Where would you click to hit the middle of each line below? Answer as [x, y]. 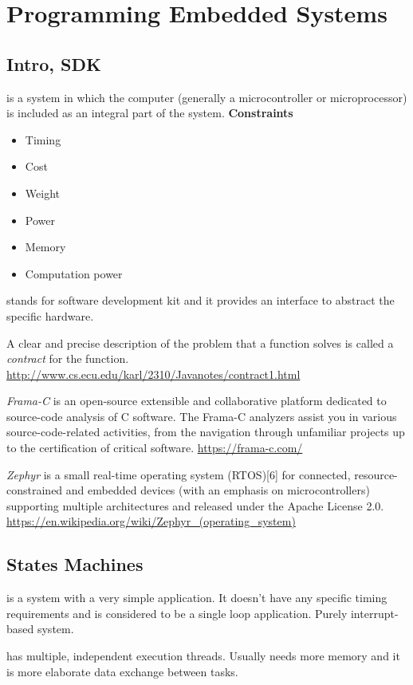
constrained [35, 490]
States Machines [75, 564]
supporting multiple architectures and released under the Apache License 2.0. [195, 505]
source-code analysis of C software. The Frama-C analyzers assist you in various [202, 416]
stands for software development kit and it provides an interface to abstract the [201, 300]
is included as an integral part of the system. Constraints [150, 113]
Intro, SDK [54, 63]
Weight [42, 193]
